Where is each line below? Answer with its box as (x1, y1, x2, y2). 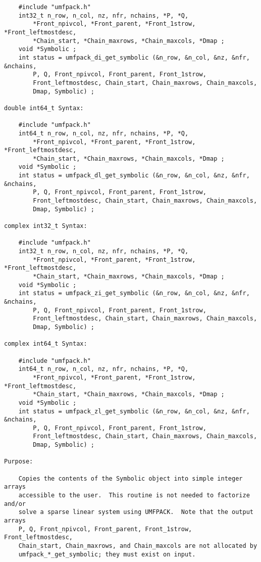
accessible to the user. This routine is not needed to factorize (18, 492, 250, 499)
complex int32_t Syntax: (4, 222, 87, 230)
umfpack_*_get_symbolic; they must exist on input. (18, 550, 196, 558)
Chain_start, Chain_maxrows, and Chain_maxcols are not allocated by (18, 542, 257, 549)
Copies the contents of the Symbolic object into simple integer (18, 475, 243, 482)
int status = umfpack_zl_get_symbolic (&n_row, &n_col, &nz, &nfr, (18, 407, 250, 415)
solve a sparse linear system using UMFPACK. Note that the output (18, 508, 253, 516)
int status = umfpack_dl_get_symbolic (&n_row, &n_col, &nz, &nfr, (18, 172, 250, 179)
